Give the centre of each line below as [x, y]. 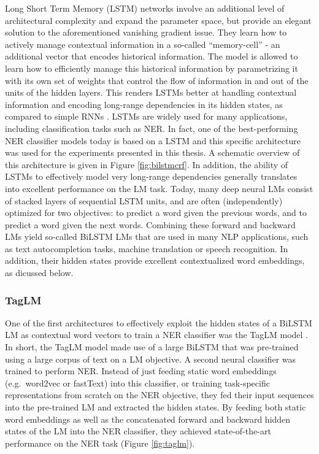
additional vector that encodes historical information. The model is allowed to [152, 56]
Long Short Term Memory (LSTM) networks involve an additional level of [145, 8]
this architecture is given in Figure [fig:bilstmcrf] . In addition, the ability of [147, 164]
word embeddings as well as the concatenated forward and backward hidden [148, 419]
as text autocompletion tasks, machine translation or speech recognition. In [147, 248]
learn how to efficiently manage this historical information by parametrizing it [152, 68]
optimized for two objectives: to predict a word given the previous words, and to [156, 213]
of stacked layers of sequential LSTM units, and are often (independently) [144, 200]
